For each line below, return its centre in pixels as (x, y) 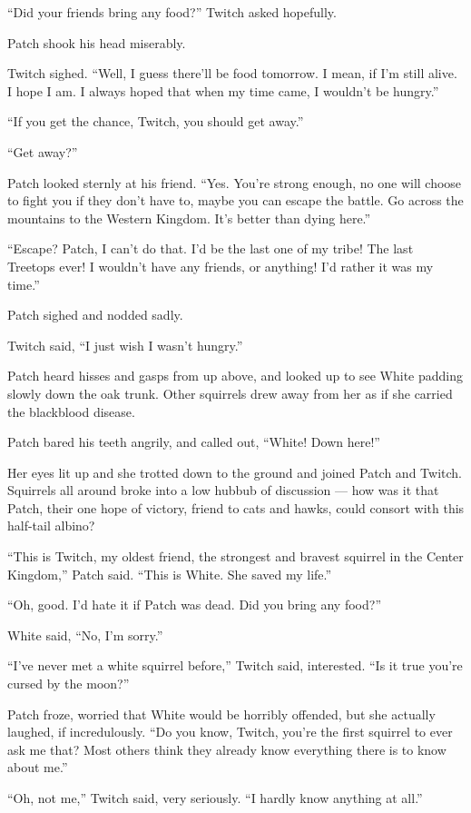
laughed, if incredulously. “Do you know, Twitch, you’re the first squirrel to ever (230, 732)
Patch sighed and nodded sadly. (95, 315)
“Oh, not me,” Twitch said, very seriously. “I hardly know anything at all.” (215, 798)
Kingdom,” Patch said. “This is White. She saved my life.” (170, 574)
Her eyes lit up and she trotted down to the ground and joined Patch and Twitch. (235, 472)
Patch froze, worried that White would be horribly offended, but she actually (221, 714)
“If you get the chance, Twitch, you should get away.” (156, 121)
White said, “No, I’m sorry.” (85, 635)
